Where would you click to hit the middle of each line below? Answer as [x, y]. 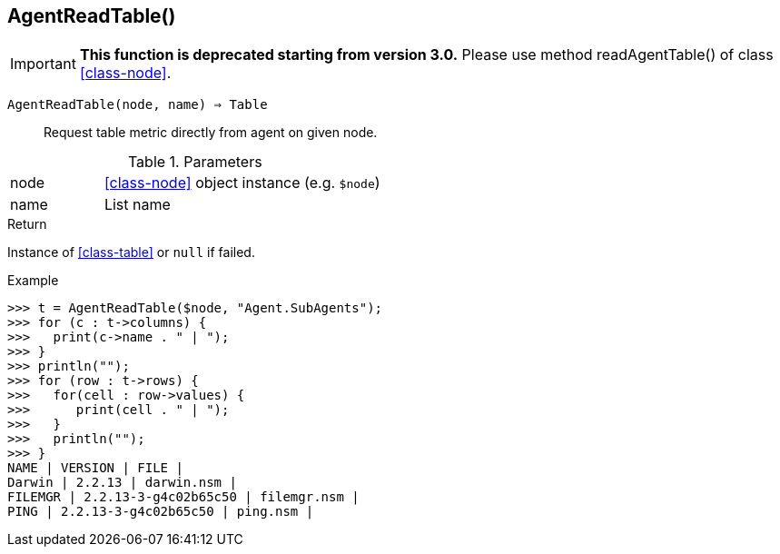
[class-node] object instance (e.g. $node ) [242, 183]
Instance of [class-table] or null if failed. [131, 252]
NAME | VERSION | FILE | [95, 468]
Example [33, 281]
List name [137, 205]
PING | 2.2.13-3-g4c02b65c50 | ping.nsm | [161, 512]
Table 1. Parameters [195, 162]
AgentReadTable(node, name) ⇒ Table [138, 105]
